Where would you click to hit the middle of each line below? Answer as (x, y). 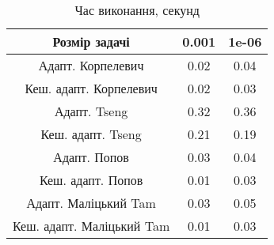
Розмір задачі (91, 41)
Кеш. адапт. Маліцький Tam (91, 226)
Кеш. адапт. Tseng (91, 134)
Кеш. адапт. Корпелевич (91, 88)
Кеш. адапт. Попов (91, 180)
